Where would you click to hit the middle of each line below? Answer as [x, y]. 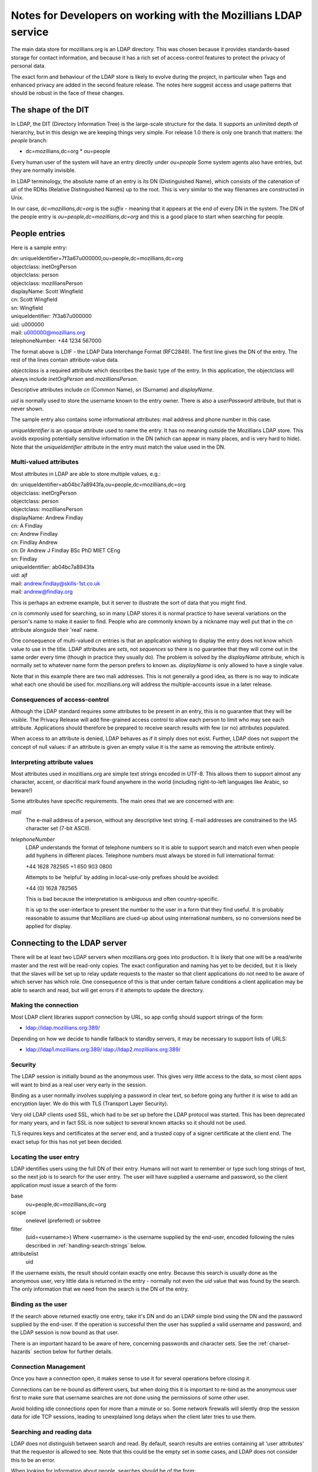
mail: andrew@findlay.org [42, 592]
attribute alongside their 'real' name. [55, 629]
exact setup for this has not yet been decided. [67, 1142]
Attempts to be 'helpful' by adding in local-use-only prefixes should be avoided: [122, 877]
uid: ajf [19, 575]
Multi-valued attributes [45, 462]
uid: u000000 [27, 324]
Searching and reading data [52, 1432]
